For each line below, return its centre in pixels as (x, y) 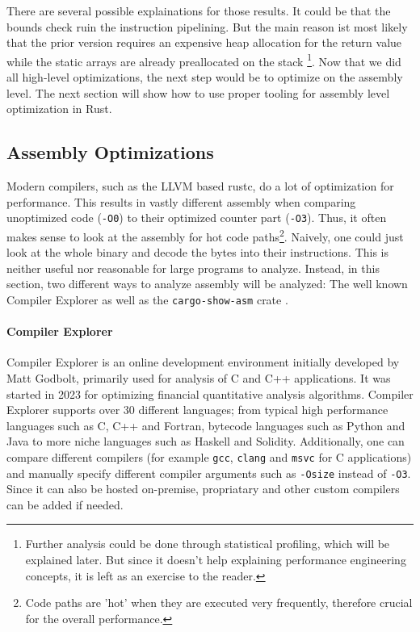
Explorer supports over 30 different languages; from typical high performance (197, 410)
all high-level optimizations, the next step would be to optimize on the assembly (205, 77)
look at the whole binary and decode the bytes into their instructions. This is (198, 252)
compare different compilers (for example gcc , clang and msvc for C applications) (209, 456)
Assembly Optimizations (110, 152)
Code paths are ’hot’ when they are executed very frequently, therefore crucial (219, 603)
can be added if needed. (65, 504)
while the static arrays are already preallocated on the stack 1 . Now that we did (204, 60)
